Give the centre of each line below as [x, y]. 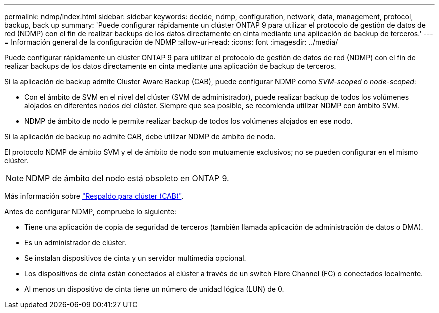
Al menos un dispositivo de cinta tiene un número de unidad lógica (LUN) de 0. [154, 289]
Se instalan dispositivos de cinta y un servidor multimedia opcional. [135, 258]
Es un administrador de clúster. [75, 243]
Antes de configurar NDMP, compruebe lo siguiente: [90, 212]
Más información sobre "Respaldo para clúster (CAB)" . [94, 196]
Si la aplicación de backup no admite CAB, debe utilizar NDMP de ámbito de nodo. [140, 136]
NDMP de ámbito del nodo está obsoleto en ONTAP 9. [127, 178]
